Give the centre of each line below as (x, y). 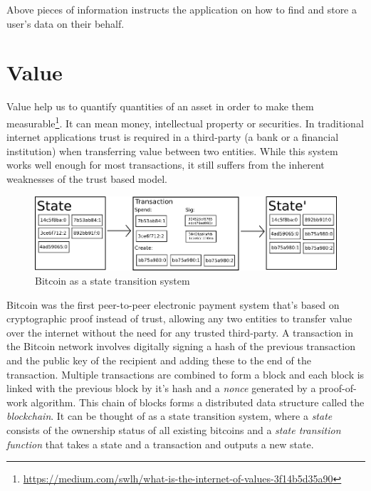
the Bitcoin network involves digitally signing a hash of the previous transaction (181, 346)
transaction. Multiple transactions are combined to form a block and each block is (185, 374)
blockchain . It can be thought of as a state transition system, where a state (169, 416)
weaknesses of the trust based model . (87, 178)
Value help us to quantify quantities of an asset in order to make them (160, 106)
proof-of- (338, 388)
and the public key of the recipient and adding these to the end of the (159, 360)
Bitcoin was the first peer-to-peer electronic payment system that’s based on (173, 304)
